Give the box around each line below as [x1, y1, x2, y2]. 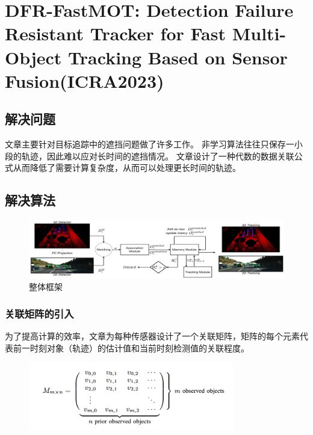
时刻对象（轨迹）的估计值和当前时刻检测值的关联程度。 [29, 341, 249, 354]
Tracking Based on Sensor [68, 45, 288, 69]
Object [5, 45, 62, 69]
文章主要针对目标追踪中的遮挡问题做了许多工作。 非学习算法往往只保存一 [5, 138, 294, 150]
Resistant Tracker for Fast [5, 21, 226, 46]
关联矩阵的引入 [5, 306, 74, 321]
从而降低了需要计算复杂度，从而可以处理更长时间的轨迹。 [13, 161, 241, 174]
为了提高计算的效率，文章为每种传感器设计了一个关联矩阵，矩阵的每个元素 [5, 330, 300, 342]
